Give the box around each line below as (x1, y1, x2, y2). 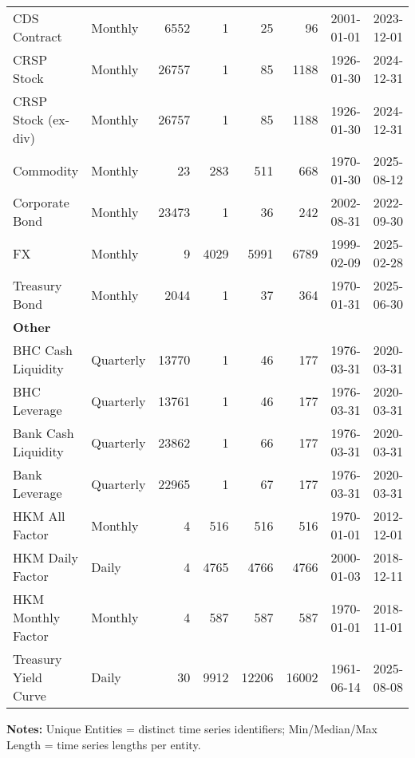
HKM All (13, 507, 65, 525)
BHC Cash (13, 341, 73, 359)
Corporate (13, 193, 69, 211)
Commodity (13, 160, 79, 180)
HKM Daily (13, 548, 79, 567)
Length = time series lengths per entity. (6, 736, 201, 752)
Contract (13, 27, 62, 45)
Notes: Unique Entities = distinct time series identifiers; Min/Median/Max (6, 720, 378, 736)
